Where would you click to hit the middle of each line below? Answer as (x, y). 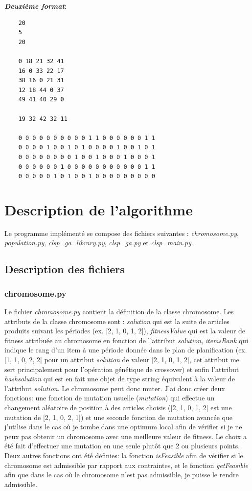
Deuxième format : (36, 6)
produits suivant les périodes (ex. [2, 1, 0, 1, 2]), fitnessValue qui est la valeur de (125, 331)
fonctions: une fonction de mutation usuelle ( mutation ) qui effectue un (110, 398)
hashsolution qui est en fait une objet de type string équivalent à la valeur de (120, 379)
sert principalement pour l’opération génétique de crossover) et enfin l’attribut (122, 369)
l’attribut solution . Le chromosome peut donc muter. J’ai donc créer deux (115, 388)
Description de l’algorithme (99, 209)
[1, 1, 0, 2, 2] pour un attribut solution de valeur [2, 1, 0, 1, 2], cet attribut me (122, 359)
